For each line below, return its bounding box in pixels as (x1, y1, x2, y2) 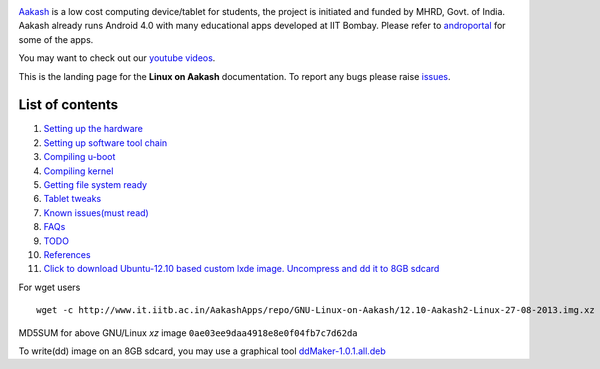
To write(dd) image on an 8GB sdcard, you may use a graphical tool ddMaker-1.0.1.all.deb (18, 345, 386, 357)
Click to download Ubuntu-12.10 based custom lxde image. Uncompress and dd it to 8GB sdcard (43, 263, 440, 275)
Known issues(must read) (43, 206, 149, 219)
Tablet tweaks (43, 193, 102, 205)
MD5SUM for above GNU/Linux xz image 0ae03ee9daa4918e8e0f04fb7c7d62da (18, 326, 358, 339)
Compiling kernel (43, 165, 114, 177)
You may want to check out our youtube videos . (18, 52, 216, 64)
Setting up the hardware (43, 123, 144, 135)
